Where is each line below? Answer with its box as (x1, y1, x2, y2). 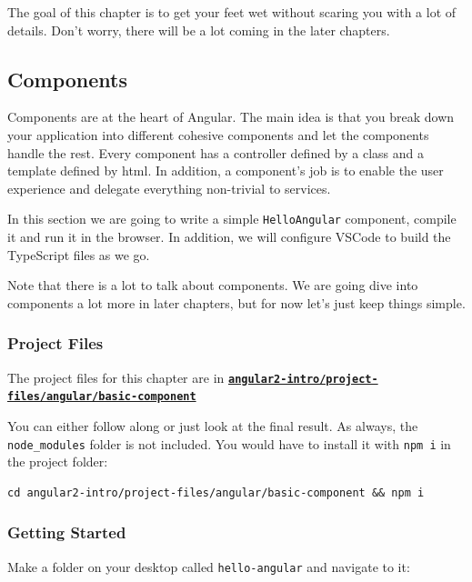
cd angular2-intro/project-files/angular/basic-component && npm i (7, 486, 425, 499)
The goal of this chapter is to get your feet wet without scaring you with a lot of (7, 3, 457, 21)
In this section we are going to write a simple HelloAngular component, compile (7, 209, 457, 228)
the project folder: (7, 452, 108, 471)
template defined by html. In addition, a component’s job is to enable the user (7, 161, 444, 180)
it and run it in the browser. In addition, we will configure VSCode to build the (7, 227, 451, 246)
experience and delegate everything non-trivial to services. (7, 178, 331, 197)
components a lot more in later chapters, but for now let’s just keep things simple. (7, 293, 466, 312)
